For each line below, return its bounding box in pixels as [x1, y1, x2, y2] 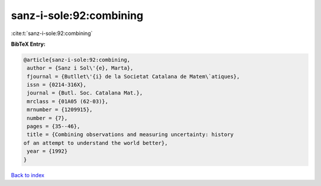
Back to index [11, 171, 45, 178]
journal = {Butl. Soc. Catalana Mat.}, [27, 90, 143, 96]
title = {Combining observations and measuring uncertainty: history [27, 131, 234, 138]
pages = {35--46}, [27, 123, 80, 130]
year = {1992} [27, 148, 68, 155]
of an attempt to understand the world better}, [23, 140, 168, 146]
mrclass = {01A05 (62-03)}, [27, 98, 109, 105]
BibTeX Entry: [11, 40, 46, 48]
